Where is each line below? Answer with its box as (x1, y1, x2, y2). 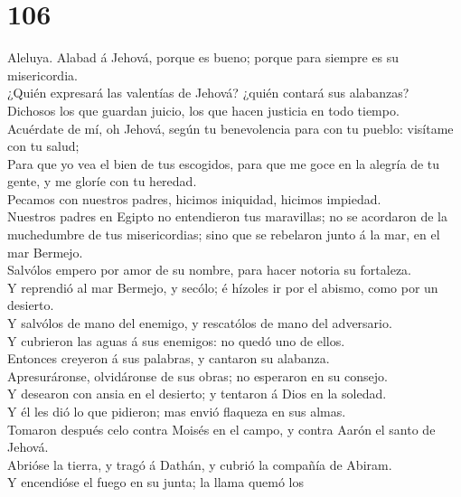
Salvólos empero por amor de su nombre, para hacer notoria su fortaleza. (7, 260, 411, 279)
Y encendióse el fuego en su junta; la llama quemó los (7, 473, 305, 492)
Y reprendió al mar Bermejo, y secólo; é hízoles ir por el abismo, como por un (7, 277, 438, 296)
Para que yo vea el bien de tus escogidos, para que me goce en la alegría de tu (7, 154, 440, 173)
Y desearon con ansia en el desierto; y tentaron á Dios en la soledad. (7, 384, 387, 403)
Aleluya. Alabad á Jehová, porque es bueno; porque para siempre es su (7, 48, 400, 67)
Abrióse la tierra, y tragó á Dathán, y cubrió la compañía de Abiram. (7, 455, 392, 474)
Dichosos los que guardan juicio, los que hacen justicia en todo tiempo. (7, 100, 400, 119)
